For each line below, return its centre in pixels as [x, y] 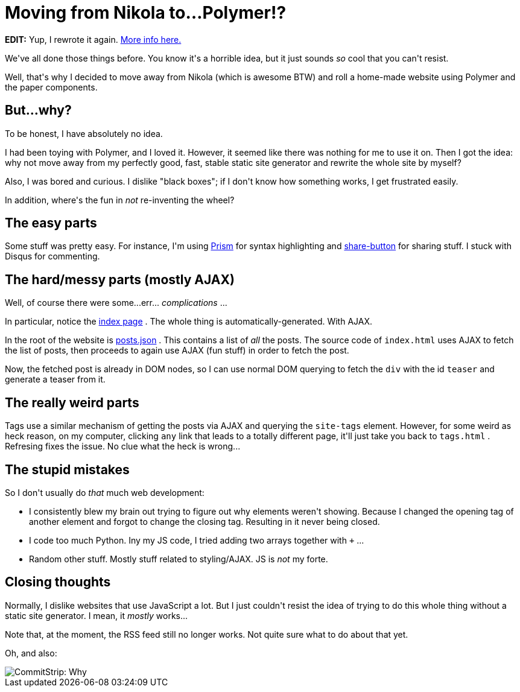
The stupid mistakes [67, 469]
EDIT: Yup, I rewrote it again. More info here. [93, 39]
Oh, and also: [31, 653]
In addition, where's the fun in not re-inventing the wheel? [120, 200]
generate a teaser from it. [55, 379]
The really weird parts [72, 402]
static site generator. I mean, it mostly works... [97, 615]
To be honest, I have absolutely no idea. [84, 133]
